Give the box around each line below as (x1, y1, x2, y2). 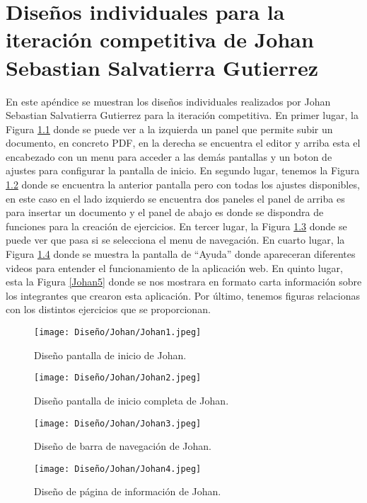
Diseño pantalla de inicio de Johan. (34, 347, 187, 362)
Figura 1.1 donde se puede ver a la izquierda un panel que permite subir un (6, 121, 333, 136)
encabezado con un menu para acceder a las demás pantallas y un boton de (6, 149, 332, 164)
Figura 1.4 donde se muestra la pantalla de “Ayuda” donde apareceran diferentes (6, 247, 356, 261)
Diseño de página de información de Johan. (34, 484, 221, 499)
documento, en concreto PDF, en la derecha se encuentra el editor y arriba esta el (6, 135, 361, 150)
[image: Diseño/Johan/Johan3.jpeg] (34, 418, 202, 429)
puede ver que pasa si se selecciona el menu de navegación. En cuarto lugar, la (6, 232, 345, 247)
